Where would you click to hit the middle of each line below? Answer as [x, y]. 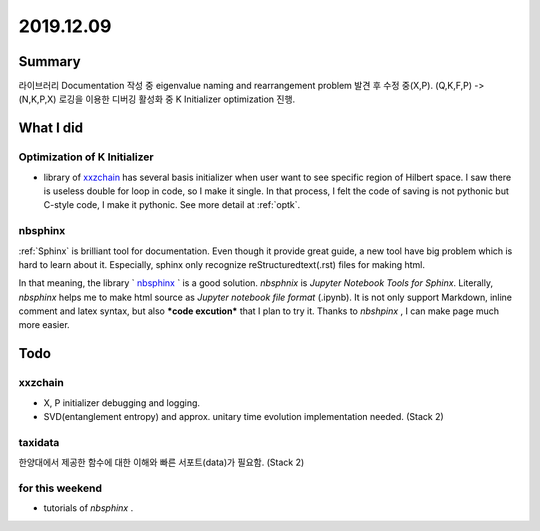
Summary [49, 61]
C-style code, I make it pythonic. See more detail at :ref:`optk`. [172, 205]
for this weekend [60, 488]
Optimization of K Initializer [86, 157]
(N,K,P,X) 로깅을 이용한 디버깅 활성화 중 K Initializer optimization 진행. [157, 99]
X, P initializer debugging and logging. [121, 402]
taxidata [39, 442]
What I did [51, 128]
